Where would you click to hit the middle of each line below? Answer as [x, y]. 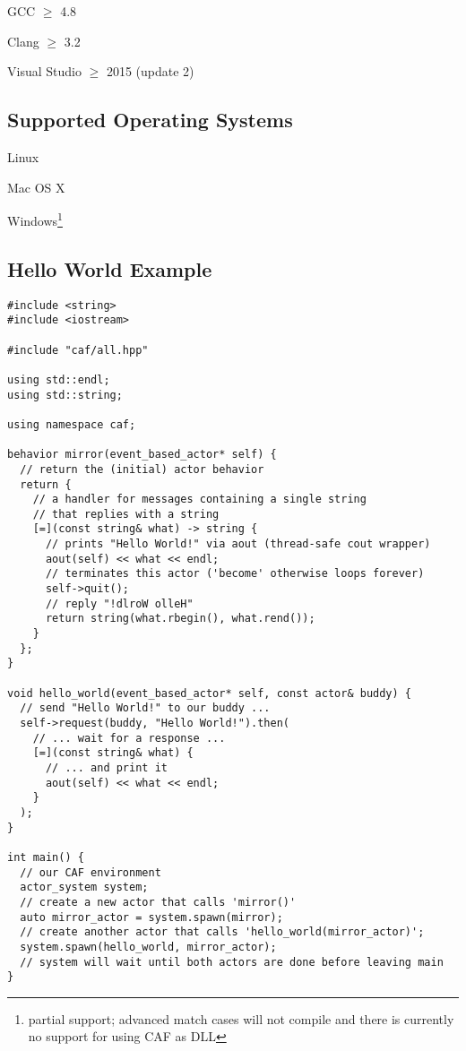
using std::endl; [59, 379]
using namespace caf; [72, 424]
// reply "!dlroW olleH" [119, 603]
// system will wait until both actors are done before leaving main [232, 962]
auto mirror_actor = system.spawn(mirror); [151, 917]
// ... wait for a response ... [129, 738]
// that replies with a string [126, 514]
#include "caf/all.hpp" [78, 350]
